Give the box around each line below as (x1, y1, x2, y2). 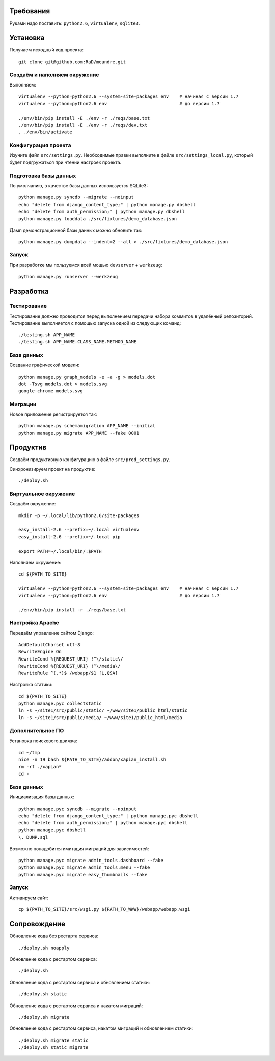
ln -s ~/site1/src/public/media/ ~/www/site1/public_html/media (18, 715, 183, 721)
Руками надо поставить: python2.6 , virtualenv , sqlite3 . (9, 20, 140, 26)
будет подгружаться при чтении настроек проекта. (9, 159, 122, 165)
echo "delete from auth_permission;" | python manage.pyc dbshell (18, 820, 188, 826)
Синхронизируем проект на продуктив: (9, 466, 96, 472)
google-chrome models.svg (18, 388, 84, 394)
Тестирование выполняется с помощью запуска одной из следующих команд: (9, 320, 181, 326)
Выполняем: (9, 81, 37, 88)
